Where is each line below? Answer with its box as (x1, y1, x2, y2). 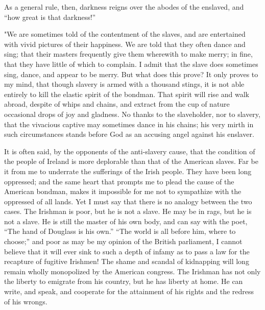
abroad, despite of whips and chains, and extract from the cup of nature (4, 99, 230, 109)
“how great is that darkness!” (4, 11, 96, 22)
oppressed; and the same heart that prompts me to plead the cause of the (4, 176, 234, 186)
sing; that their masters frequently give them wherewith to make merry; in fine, (4, 49, 253, 59)
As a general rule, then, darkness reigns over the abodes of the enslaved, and (4, 2, 244, 12)
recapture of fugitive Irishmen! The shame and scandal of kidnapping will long (4, 256, 249, 267)
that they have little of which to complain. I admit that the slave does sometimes (4, 58, 258, 69)
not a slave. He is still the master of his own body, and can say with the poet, (4, 216, 248, 226)
